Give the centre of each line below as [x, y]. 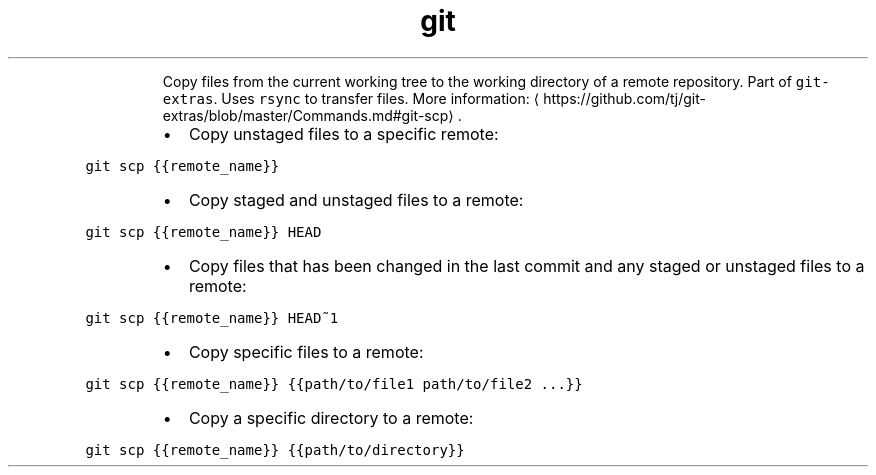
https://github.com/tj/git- [624, 98]
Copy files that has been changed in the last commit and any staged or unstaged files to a [526, 265]
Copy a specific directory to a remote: [331, 417]
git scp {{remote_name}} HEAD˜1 [212, 317]
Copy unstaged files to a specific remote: [343, 133]
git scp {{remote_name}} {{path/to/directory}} [275, 449]
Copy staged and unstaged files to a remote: [356, 199]
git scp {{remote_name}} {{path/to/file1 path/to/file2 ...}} [334, 383]
